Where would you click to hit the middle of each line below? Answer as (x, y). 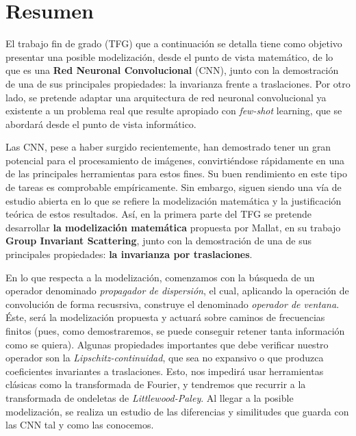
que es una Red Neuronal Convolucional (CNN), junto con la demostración (172, 70)
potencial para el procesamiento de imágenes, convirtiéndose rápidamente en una (175, 160)
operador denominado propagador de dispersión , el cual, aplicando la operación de (177, 291)
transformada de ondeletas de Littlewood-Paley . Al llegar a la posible (150, 397)
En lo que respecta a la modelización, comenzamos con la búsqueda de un (160, 277)
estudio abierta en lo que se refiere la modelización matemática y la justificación (174, 200)
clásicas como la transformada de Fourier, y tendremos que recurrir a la (156, 384)
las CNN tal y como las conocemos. (80, 425)
